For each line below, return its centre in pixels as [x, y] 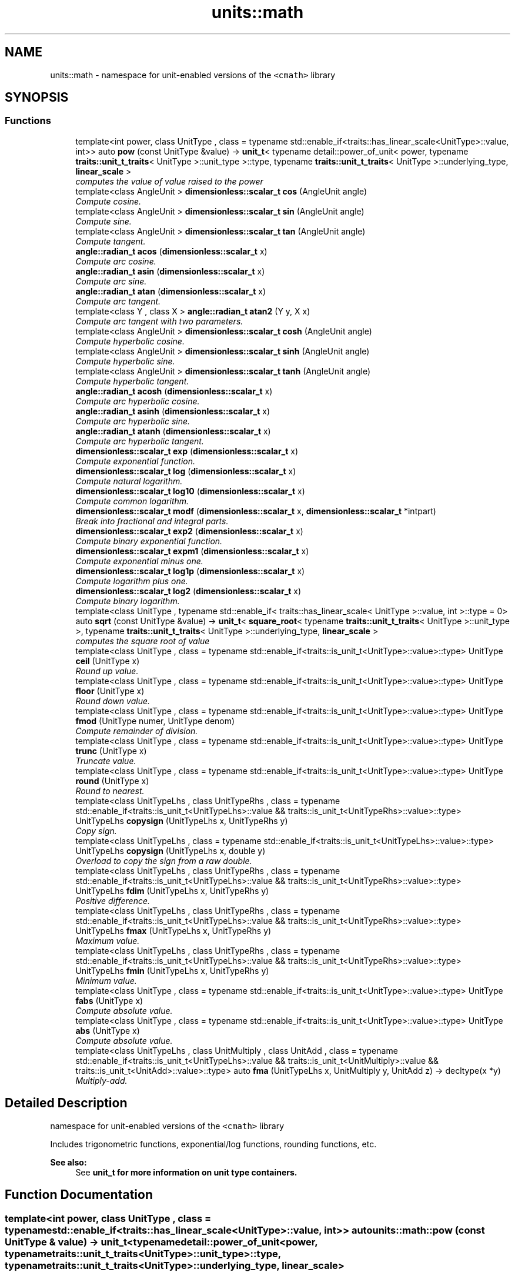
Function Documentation [79, 1195]
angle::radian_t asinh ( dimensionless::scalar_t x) [173, 411]
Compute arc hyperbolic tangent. [140, 441]
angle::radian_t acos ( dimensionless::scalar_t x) [171, 251]
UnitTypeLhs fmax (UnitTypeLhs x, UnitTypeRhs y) [173, 930]
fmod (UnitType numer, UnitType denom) [155, 721]
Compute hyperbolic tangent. [132, 381]
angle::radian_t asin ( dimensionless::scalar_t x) [170, 271]
